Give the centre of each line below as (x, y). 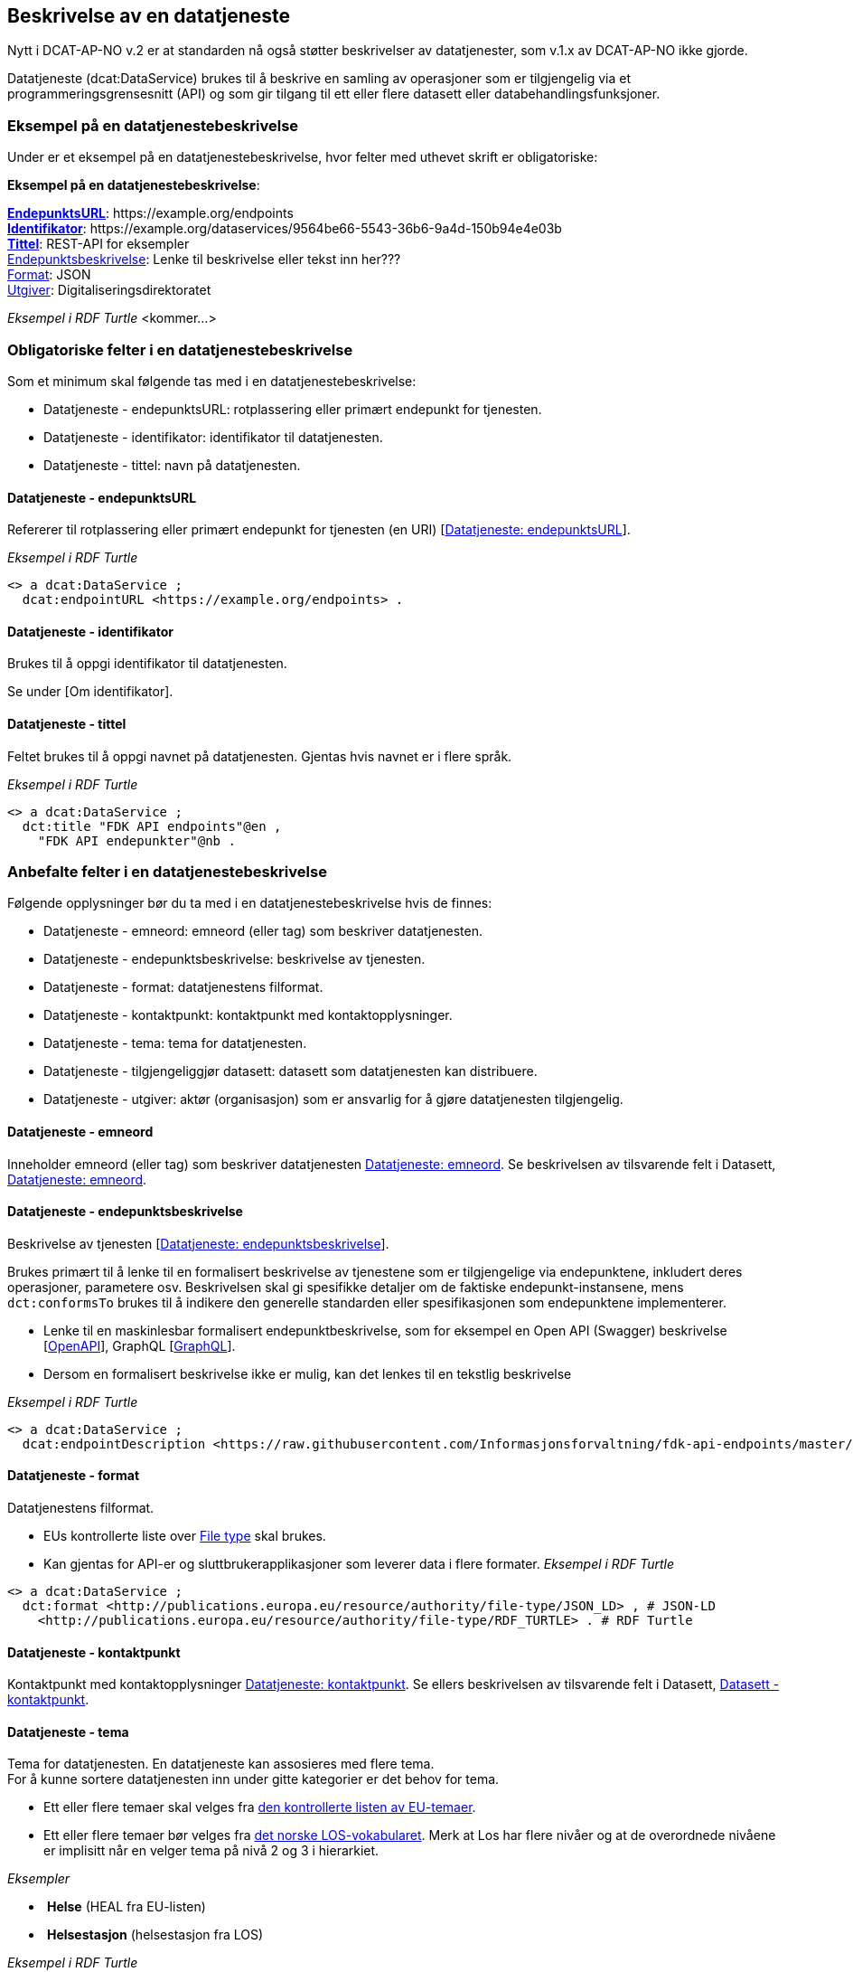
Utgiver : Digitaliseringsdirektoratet (109, 290)
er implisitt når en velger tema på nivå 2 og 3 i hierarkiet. (211, 1851)
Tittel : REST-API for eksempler (98, 244)
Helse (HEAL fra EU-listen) (126, 1907)
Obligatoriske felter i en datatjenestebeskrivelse (180, 349)
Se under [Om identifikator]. (90, 692)
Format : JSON (49, 275)
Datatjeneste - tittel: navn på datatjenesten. (172, 465)
